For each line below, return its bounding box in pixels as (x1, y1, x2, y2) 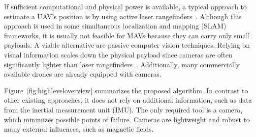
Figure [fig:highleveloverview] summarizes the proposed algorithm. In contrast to (4, 85, 248, 95)
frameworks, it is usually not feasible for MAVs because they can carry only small (4, 30, 250, 40)
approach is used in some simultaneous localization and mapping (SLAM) (4, 21, 226, 31)
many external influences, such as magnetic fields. (4, 124, 154, 134)
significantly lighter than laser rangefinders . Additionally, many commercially (4, 59, 240, 69)
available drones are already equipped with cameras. (4, 69, 161, 79)
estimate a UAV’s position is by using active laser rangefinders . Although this (4, 11, 242, 21)
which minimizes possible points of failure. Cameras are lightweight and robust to (4, 114, 250, 124)
